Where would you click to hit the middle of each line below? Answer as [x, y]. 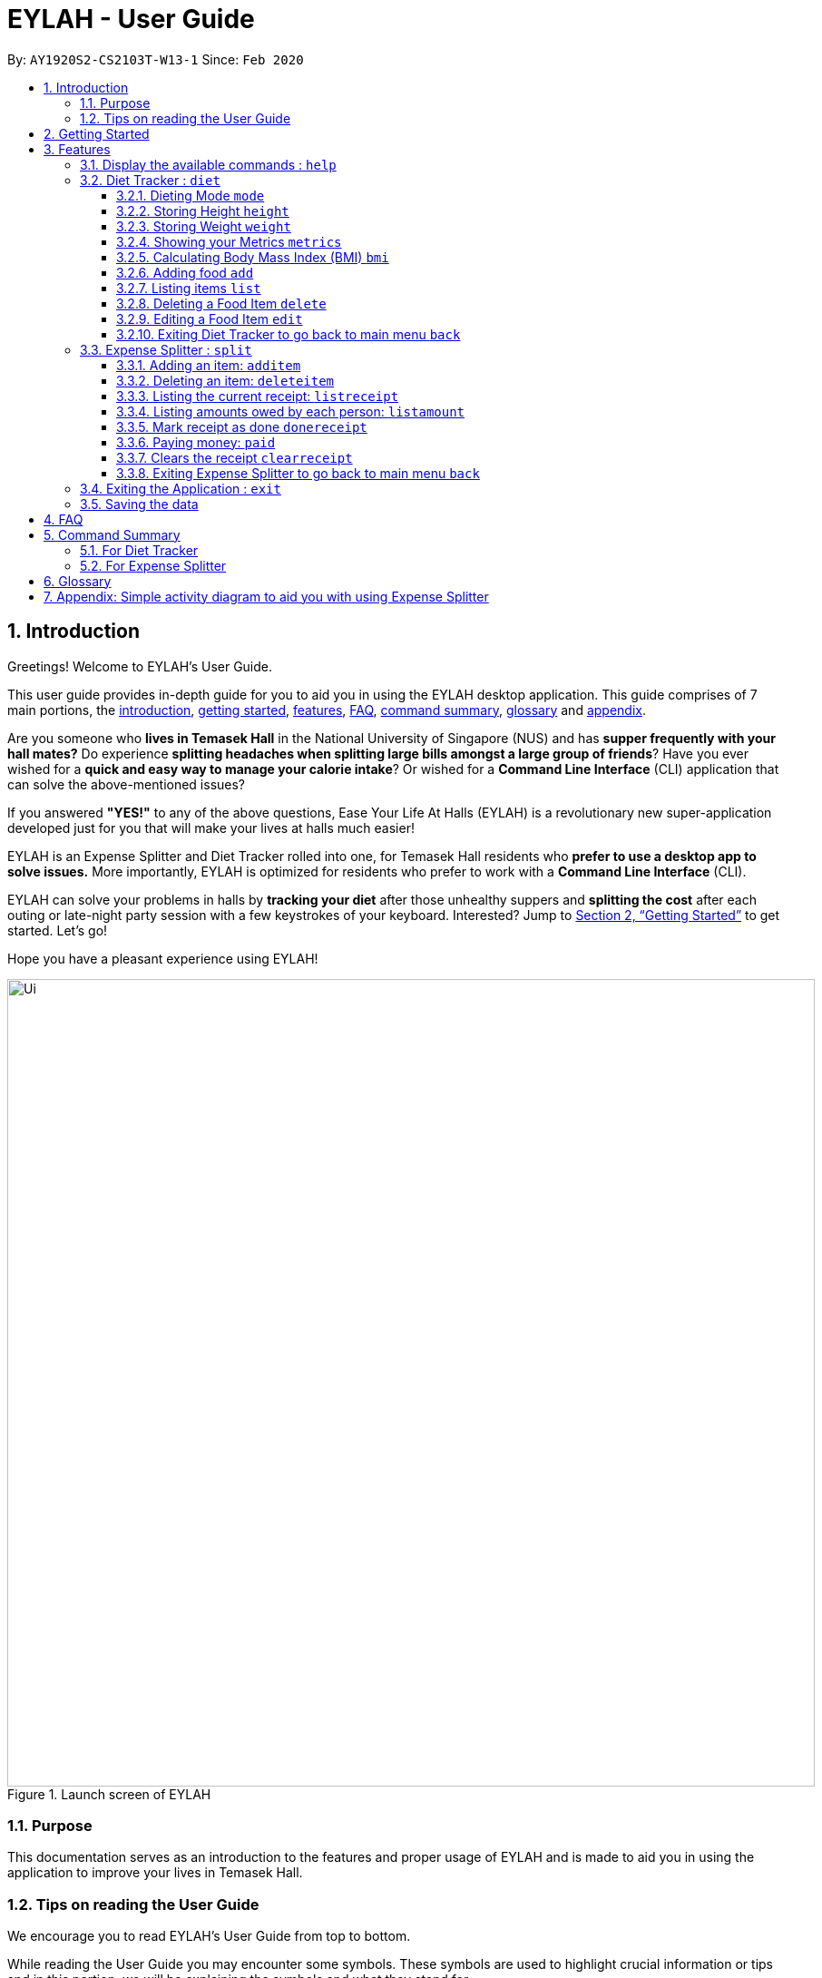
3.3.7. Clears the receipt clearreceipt [235, 457]
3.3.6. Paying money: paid [196, 442]
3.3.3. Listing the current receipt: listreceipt [258, 396]
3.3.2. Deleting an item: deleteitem [225, 380]
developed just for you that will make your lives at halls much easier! [211, 827]
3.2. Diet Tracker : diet [150, 180]
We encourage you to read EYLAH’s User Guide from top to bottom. [209, 1936]
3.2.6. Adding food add [185, 272]
